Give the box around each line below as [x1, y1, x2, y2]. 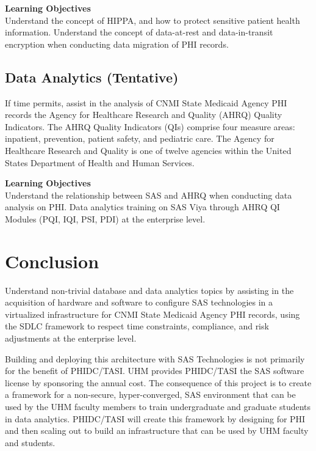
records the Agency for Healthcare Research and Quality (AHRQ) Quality [5, 108, 282, 121]
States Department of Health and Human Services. [5, 156, 195, 169]
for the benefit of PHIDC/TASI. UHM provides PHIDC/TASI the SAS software [5, 364, 304, 377]
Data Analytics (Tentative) [5, 67, 179, 86]
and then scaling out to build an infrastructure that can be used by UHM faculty [5, 424, 309, 437]
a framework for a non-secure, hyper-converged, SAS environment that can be [5, 388, 296, 401]
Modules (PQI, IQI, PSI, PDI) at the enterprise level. [5, 212, 206, 225]
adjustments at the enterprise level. [5, 332, 137, 345]
